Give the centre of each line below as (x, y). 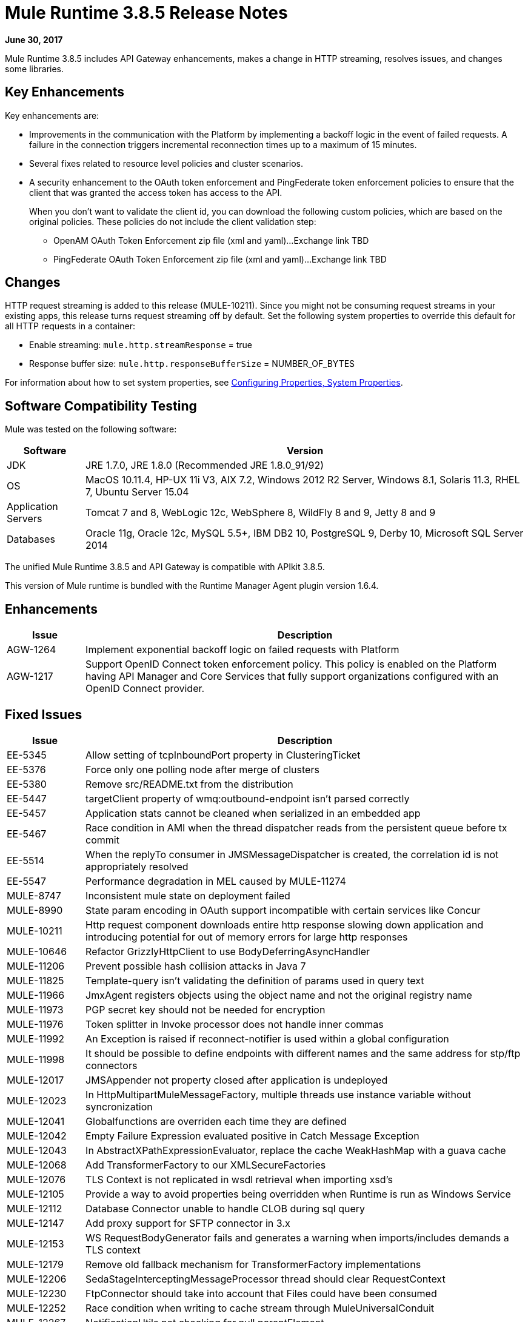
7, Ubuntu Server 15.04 (137, 492)
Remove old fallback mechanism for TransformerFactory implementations (253, 1264)
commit (102, 840)
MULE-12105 (35, 1194)
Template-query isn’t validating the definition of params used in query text (255, 980)
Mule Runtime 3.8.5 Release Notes (146, 13)
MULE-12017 (35, 1080)
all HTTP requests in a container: (70, 326)
